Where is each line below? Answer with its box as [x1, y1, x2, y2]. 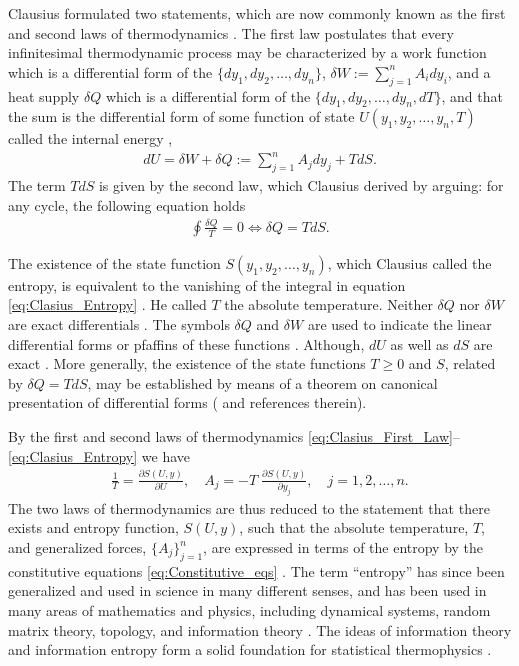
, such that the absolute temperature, [239, 517, 469, 538]
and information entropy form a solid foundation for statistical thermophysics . [8, 639, 492, 660]
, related [444, 353, 496, 374]
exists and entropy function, [8, 517, 179, 538]
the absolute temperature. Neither [224, 294, 433, 315]
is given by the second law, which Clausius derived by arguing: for [98, 175, 504, 196]
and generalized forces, [8, 537, 147, 558]
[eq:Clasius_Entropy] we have [8, 445, 191, 466]
